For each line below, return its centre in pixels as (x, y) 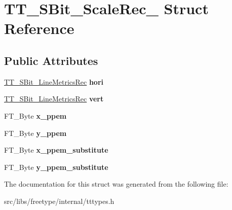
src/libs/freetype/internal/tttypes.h (59, 201)
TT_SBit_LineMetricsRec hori (54, 81)
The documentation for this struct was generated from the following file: (116, 184)
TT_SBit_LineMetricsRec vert (54, 99)
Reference (39, 28)
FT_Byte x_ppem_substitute (56, 150)
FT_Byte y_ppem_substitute (56, 167)
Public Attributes (51, 60)
